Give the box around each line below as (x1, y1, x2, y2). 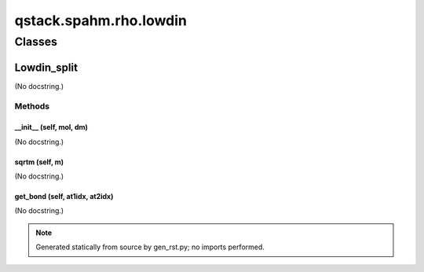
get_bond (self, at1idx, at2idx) (14, 192, 114, 201)
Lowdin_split (14, 61, 79, 74)
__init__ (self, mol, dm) (14, 123, 88, 132)
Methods (14, 101, 50, 112)
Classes (14, 35, 58, 49)
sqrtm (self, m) (14, 157, 64, 167)
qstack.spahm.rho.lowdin (14, 12, 188, 29)
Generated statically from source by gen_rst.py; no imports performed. (35, 242, 265, 252)
